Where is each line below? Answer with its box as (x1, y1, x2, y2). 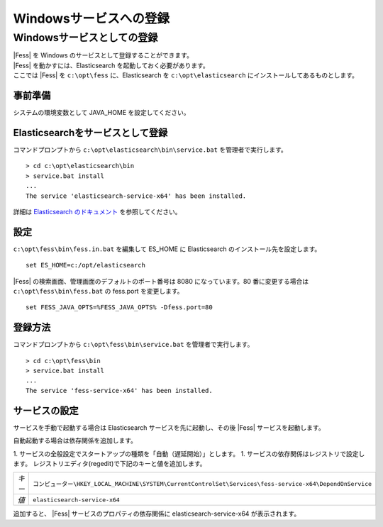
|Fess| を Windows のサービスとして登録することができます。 (13, 51, 193, 60)
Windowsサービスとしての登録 (13, 31, 158, 44)
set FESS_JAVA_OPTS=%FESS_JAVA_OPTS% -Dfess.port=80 (26, 304, 213, 311)
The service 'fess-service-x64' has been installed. (26, 387, 213, 394)
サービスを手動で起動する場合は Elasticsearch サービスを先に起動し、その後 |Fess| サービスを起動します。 (13, 423, 326, 432)
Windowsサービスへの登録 (13, 11, 170, 26)
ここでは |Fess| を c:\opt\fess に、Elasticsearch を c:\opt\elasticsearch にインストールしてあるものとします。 (13, 71, 358, 79)
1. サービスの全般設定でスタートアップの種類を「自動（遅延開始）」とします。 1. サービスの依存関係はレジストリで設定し (13, 449, 365, 457)
